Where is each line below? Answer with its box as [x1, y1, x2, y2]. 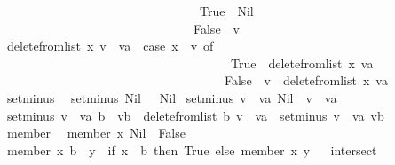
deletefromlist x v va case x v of [6, 36, 214, 55]
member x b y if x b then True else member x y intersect [6, 140, 377, 159]
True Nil [199, 2, 254, 20]
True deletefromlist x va [230, 53, 374, 72]
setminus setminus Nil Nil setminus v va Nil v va [6, 88, 337, 106]
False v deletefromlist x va [224, 71, 388, 90]
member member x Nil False [6, 123, 186, 142]
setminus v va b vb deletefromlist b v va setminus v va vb [6, 106, 384, 124]
